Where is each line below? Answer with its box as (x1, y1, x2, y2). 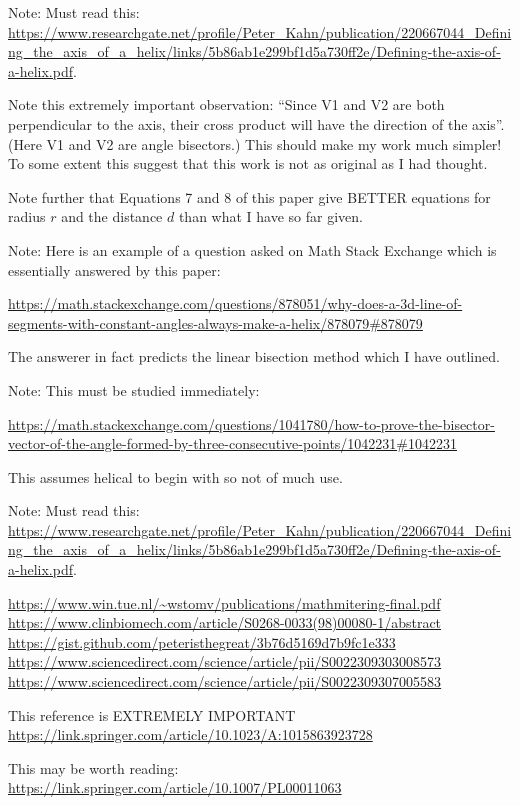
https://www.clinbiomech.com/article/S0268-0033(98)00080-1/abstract (8, 612, 442, 633)
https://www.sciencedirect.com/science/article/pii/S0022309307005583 (8, 671, 442, 692)
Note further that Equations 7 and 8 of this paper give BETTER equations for (8, 186, 491, 207)
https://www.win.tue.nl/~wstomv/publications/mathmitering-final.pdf (8, 592, 441, 613)
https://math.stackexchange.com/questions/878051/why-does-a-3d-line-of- (8, 293, 463, 314)
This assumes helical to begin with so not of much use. (8, 466, 343, 487)
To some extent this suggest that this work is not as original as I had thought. (8, 153, 488, 174)
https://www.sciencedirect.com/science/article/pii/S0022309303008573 (8, 651, 442, 672)
